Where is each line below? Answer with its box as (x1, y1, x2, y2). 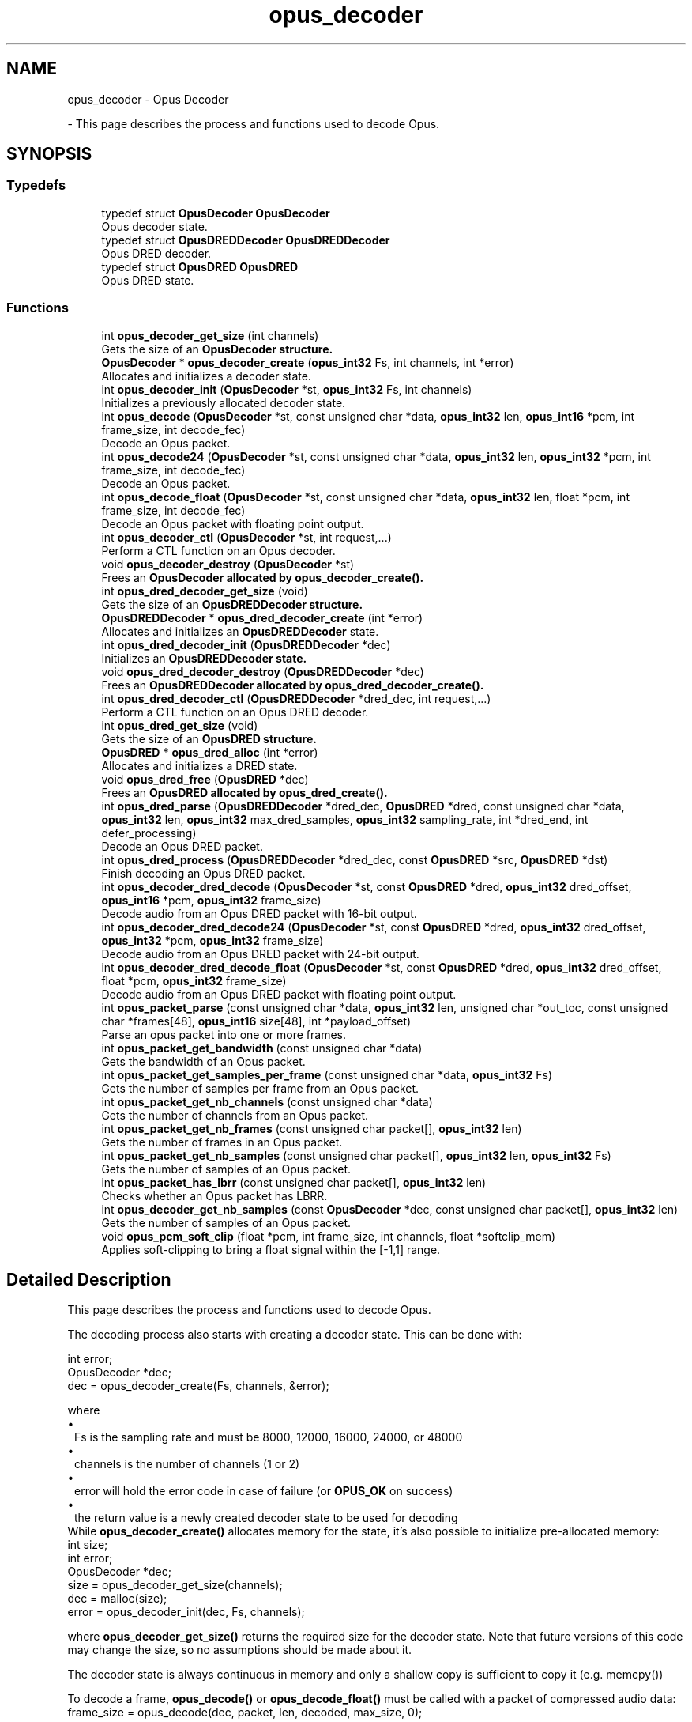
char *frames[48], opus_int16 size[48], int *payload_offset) (101, 1014, 412, 1028)
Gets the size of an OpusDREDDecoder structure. (101, 597, 363, 611)
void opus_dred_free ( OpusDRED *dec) (101, 772, 309, 786)
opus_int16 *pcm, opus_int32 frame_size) (101, 893, 322, 907)
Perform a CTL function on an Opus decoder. (101, 543, 336, 557)
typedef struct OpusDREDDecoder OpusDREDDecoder (101, 232, 390, 247)
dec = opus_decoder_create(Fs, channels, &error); (67, 1379, 329, 1393)
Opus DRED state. (101, 273, 194, 287)
